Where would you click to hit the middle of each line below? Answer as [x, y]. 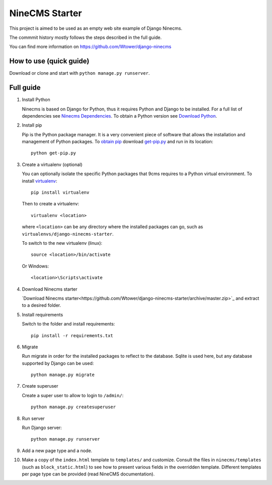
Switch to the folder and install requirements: [69, 324]
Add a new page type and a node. [57, 450]
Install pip [32, 125]
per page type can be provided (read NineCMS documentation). [88, 474]
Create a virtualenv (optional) [52, 165]
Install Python [36, 100]
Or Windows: [35, 266]
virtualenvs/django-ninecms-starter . [68, 234]
